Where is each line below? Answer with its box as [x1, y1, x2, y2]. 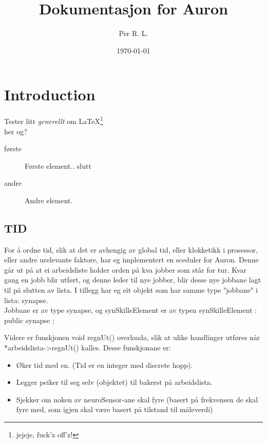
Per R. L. [119, 28, 148, 39]
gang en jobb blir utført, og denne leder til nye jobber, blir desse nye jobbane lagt [4, 274, 261, 285]
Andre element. [25, 194, 73, 205]
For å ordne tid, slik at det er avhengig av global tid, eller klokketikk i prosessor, [4, 244, 258, 255]
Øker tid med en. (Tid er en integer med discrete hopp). [16, 359, 193, 370]
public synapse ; [4, 314, 54, 325]
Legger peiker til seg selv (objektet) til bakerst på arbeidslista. [16, 377, 213, 387]
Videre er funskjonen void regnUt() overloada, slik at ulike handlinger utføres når [4, 332, 260, 343]
